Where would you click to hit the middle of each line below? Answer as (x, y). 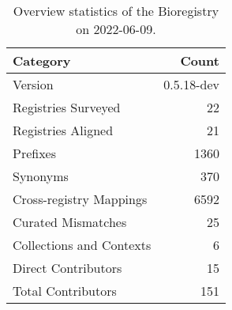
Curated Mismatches (70, 222)
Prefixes (35, 153)
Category (42, 60)
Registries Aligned (63, 130)
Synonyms (41, 176)
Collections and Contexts (82, 245)
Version (33, 84)
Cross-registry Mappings (80, 199)
